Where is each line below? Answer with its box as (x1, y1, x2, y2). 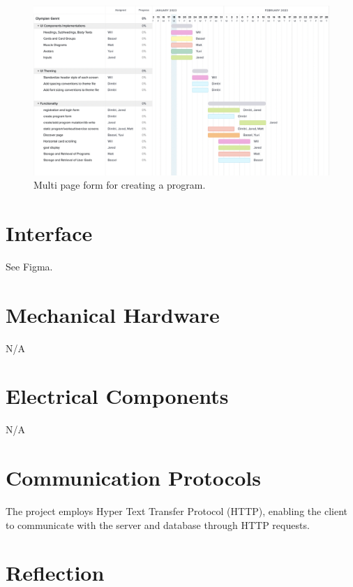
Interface (6, 219, 93, 247)
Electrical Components (6, 382, 229, 410)
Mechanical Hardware (6, 300, 220, 328)
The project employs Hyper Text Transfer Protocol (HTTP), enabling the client (6, 504, 347, 519)
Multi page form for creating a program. (33, 177, 206, 192)
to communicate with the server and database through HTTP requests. (6, 517, 310, 532)
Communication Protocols (6, 463, 261, 492)
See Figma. (6, 259, 53, 273)
